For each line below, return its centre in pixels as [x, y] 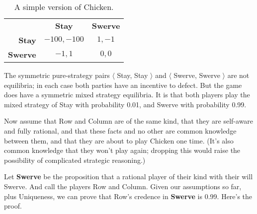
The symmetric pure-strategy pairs [57, 75]
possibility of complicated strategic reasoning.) [75, 160]
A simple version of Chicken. [64, 7]
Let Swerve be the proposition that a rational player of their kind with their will [128, 177]
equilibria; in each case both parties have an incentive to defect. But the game [123, 85]
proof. [13, 206]
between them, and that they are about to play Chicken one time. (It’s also [119, 140]
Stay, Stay [132, 75]
